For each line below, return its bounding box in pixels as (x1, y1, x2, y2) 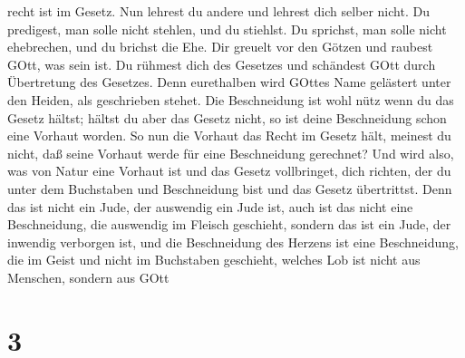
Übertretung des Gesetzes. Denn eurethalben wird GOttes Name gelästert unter (7, 73, 451, 92)
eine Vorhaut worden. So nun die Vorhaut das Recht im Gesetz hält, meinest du (7, 126, 451, 145)
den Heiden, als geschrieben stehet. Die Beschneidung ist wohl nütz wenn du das (7, 90, 454, 109)
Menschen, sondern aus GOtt (7, 267, 170, 286)
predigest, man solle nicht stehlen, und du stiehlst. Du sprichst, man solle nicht (7, 19, 447, 38)
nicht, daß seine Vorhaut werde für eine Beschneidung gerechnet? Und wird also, (7, 143, 454, 162)
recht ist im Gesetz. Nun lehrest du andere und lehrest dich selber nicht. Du (7, 2, 430, 20)
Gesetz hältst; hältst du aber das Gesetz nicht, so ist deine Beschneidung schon (7, 108, 447, 127)
